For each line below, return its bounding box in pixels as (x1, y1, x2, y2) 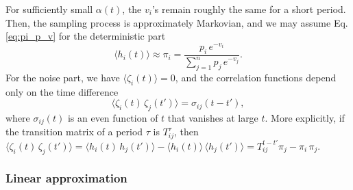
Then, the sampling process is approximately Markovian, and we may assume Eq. (5, 15, 348, 29)
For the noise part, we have (5, 70, 120, 84)
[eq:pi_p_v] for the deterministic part (5, 29, 166, 43)
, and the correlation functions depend (175, 70, 337, 84)
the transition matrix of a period (5, 124, 143, 139)
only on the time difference (5, 84, 119, 98)
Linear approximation (5, 169, 127, 187)
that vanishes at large (167, 111, 258, 125)
